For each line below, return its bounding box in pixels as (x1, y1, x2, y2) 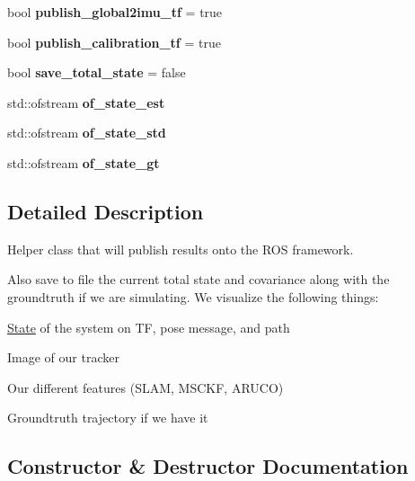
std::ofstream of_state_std (7, 123, 166, 142)
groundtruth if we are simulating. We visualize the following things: (7, 287, 379, 306)
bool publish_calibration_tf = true (7, 32, 221, 51)
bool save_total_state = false (7, 63, 186, 82)
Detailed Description (7, 197, 204, 225)
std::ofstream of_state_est (7, 93, 165, 111)
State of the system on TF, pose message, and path (7, 317, 290, 336)
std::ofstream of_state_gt (7, 153, 160, 172)
